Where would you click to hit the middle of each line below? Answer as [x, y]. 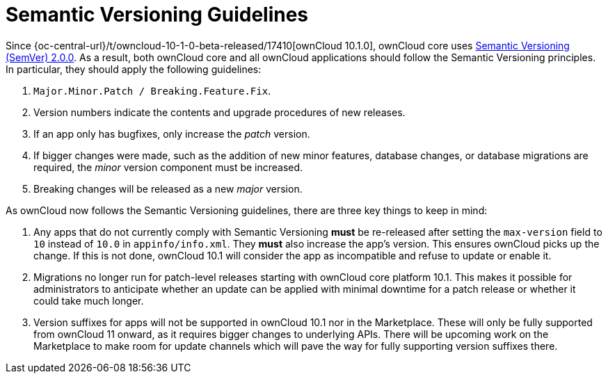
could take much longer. [89, 300]
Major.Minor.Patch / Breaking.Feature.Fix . [152, 90]
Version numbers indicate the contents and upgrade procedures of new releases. [219, 112]
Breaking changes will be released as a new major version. [168, 188]
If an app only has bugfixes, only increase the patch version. [172, 134]
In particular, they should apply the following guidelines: [134, 69]
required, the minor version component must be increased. [168, 167]
